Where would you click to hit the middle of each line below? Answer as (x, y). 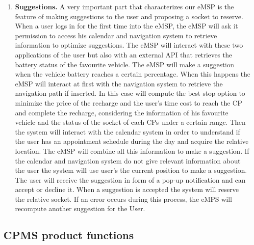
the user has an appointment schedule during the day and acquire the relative (132, 141)
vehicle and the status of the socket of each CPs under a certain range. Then (130, 122)
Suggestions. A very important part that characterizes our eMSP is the (124, 6)
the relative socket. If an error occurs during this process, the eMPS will (124, 199)
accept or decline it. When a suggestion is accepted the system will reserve (127, 189)
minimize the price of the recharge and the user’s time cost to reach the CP (128, 102)
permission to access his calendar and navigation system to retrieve (116, 35)
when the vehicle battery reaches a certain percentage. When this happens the (133, 74)
